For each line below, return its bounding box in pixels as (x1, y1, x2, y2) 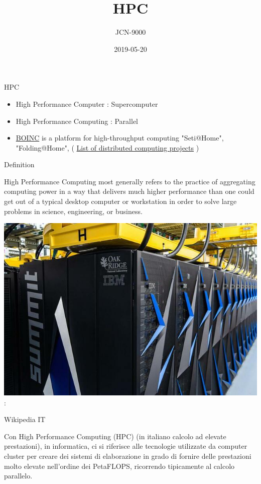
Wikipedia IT (4, 414, 46, 425)
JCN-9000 (115, 27, 146, 37)
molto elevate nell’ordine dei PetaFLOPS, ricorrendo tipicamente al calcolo (4, 460, 235, 471)
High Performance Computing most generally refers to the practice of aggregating (4, 176, 255, 186)
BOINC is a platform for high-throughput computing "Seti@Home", (16, 132, 224, 143)
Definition (4, 159, 35, 170)
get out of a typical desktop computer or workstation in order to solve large (4, 196, 237, 206)
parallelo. (4, 470, 33, 481)
